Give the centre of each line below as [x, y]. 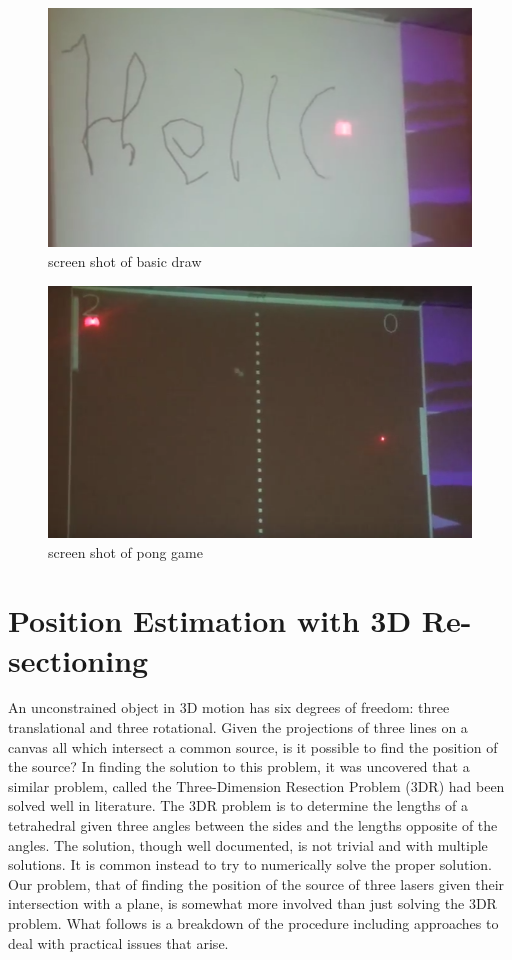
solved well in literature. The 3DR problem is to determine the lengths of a [238, 805]
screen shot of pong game [125, 551]
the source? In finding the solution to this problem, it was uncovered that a [239, 766]
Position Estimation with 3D [210, 620]
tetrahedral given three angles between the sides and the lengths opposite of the [253, 825]
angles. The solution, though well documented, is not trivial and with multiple [248, 844]
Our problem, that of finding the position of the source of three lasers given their [256, 883]
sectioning [78, 659]
